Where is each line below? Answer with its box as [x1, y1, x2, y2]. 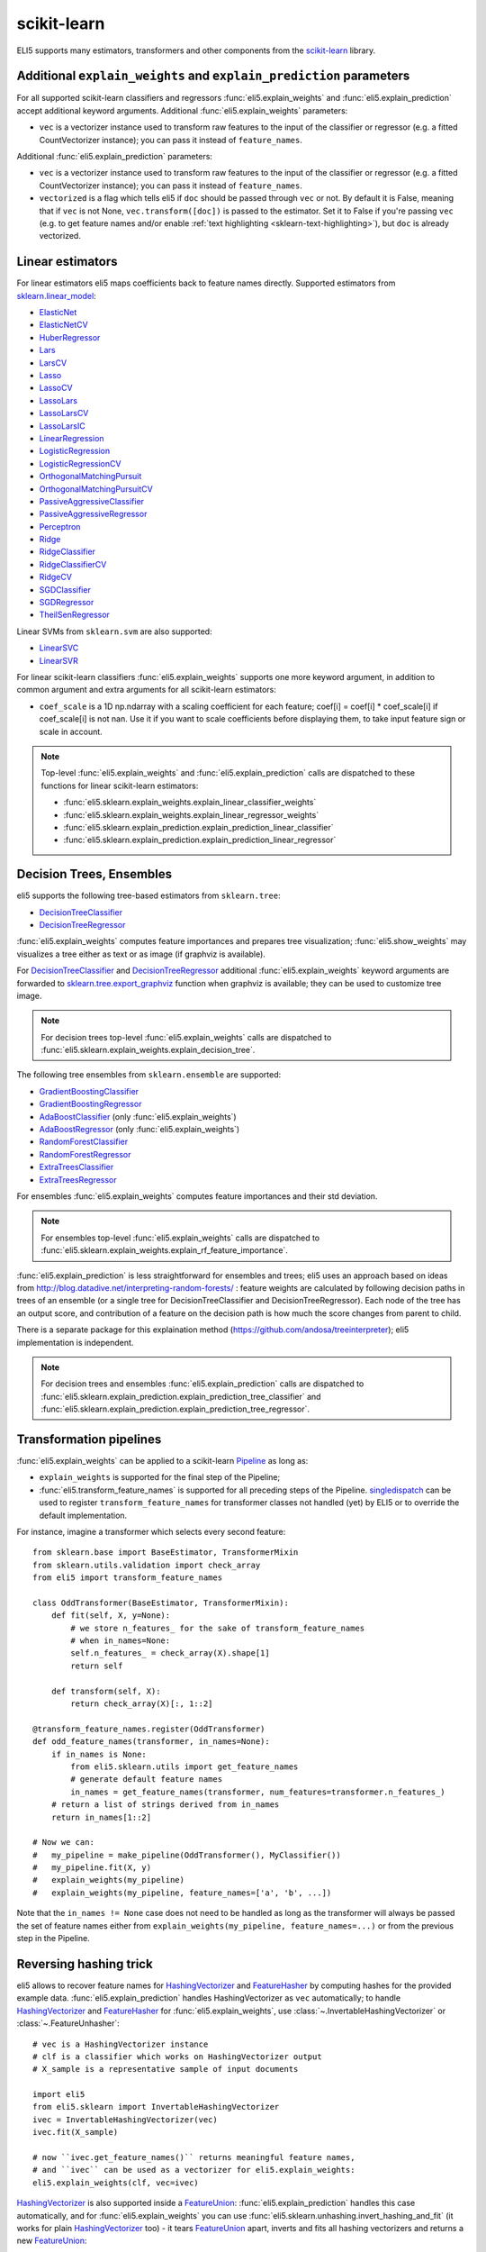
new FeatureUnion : [16, 2235, 87, 2247]
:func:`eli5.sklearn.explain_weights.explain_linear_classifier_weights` [63, 797, 317, 808]
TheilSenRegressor [39, 609, 110, 621]
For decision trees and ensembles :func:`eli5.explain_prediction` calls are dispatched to [40, 1378, 364, 1389]
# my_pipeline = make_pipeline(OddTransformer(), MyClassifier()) [32, 1849, 341, 1860]
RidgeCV [39, 572, 72, 583]
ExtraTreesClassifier [39, 1162, 114, 1173]
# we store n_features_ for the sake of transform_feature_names [70, 1622, 365, 1633]
